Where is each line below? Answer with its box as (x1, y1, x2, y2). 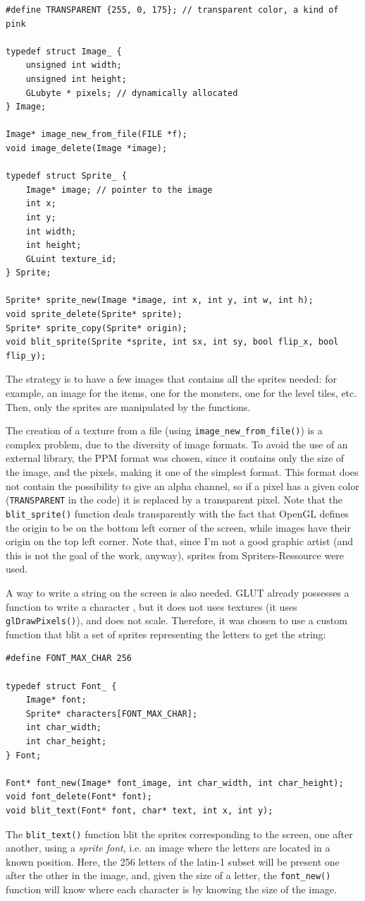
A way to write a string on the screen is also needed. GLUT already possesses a (6, 585, 349, 599)
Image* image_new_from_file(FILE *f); (6, 129, 187, 140)
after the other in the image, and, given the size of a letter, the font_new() (6, 868, 331, 883)
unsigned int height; (25, 73, 127, 84)
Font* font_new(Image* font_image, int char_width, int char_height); (6, 777, 344, 788)
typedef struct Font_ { (6, 681, 117, 691)
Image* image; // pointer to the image (25, 184, 213, 195)
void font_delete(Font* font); (6, 792, 152, 802)
